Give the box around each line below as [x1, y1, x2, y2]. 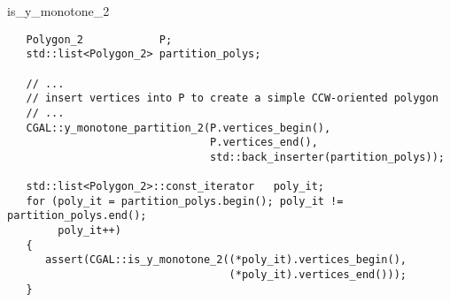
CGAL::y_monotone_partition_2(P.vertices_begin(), [26, 121, 331, 134]
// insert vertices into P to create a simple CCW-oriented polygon [26, 92, 438, 105]
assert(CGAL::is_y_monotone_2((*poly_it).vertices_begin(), [44, 253, 407, 267]
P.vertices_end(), [210, 136, 318, 149]
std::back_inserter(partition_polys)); [210, 150, 445, 163]
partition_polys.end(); [7, 209, 147, 223]
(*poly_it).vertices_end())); [229, 268, 407, 282]
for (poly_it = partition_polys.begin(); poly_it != [26, 194, 344, 208]
